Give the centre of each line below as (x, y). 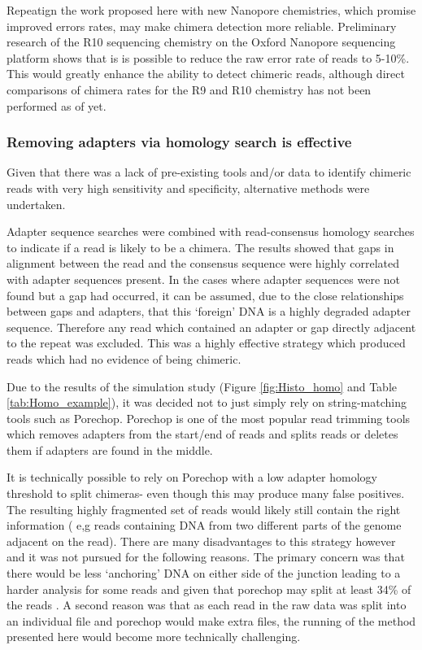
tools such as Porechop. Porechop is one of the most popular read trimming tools (209, 418)
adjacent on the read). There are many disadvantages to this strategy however (201, 541)
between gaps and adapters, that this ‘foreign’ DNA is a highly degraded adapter (209, 311)
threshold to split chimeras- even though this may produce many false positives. (206, 493)
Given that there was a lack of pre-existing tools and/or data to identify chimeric (209, 172)
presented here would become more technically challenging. (154, 637)
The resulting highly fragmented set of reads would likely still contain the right (204, 509)
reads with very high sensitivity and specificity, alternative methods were (188, 188)
